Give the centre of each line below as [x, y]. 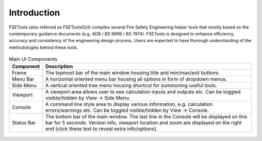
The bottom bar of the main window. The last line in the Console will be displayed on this [146, 117]
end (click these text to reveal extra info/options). [101, 129]
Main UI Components [33, 59]
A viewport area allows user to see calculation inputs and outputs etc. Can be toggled [143, 92]
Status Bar [24, 123]
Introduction [34, 13]
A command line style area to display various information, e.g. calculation [129, 104]
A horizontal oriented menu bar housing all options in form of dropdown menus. [136, 79]
